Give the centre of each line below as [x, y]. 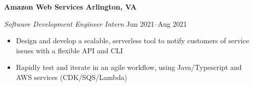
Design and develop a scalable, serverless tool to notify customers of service [133, 40]
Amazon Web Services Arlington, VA [70, 7]
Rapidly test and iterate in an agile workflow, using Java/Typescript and [129, 67]
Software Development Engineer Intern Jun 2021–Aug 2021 [96, 23]
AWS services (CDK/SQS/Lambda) [71, 77]
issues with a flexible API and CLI [69, 50]
